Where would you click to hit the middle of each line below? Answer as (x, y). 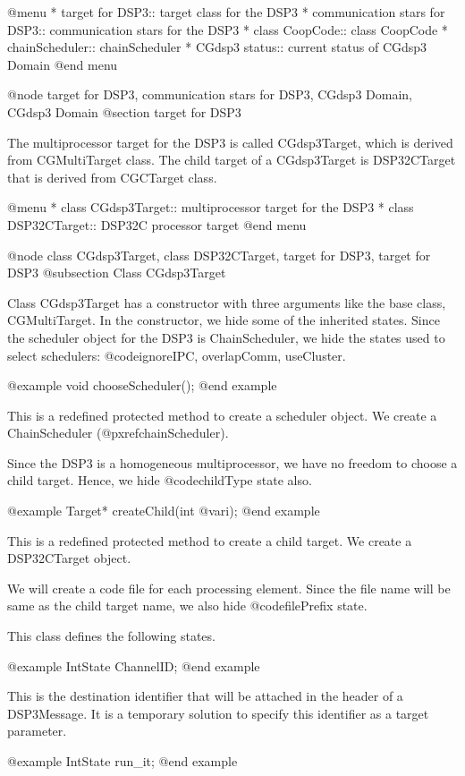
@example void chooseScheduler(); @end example (142, 385)
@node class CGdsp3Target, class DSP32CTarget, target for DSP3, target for (219, 255)
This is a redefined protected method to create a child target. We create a (210, 540)
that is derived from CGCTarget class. (112, 177)
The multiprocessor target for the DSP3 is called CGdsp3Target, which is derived (230, 142)
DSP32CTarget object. (69, 558)
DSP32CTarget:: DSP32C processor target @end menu (157, 224)
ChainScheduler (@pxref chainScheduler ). (118, 433)
